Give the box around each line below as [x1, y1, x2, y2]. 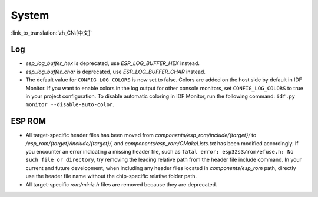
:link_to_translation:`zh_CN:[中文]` [11, 29, 92, 36]
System [11, 9, 49, 22]
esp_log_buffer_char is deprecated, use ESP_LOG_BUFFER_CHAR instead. [25, 68, 206, 75]
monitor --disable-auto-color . [25, 101, 115, 108]
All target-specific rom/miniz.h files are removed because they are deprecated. [25, 181, 217, 188]
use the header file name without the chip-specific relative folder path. [25, 173, 197, 180]
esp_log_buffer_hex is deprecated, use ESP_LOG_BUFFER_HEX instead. [25, 60, 200, 67]
